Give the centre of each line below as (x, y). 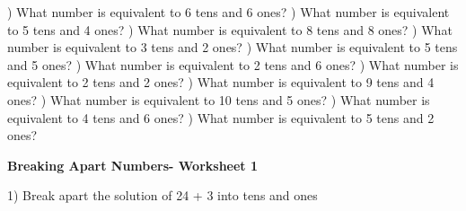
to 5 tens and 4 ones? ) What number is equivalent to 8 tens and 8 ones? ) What (230, 29)
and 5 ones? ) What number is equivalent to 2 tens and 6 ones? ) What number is (233, 64)
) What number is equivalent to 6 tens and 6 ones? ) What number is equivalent (229, 12)
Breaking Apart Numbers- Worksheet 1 (133, 165)
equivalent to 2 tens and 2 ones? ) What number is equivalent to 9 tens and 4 (221, 82)
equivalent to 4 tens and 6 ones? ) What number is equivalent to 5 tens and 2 (221, 117)
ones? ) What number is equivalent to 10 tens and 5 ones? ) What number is (219, 99)
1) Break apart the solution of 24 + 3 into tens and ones (163, 195)
